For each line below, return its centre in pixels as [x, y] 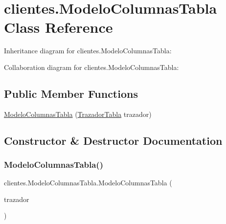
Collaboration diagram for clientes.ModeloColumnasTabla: [91, 67]
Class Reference [58, 27]
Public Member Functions [71, 93]
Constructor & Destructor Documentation [113, 140]
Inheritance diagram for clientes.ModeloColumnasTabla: [88, 51]
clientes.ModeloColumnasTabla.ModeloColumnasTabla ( [88, 183]
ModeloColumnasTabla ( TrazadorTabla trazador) [78, 114]
